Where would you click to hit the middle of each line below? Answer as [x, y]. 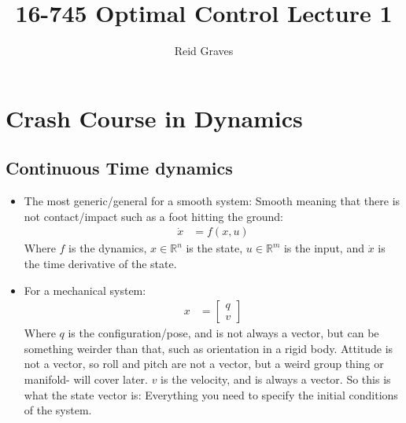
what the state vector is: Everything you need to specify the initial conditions [211, 394]
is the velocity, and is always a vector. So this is [276, 379]
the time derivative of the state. [100, 263]
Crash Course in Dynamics [154, 118]
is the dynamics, [108, 248]
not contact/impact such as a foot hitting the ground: [154, 216]
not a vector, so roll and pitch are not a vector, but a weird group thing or [204, 364]
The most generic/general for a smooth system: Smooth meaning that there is [212, 201]
